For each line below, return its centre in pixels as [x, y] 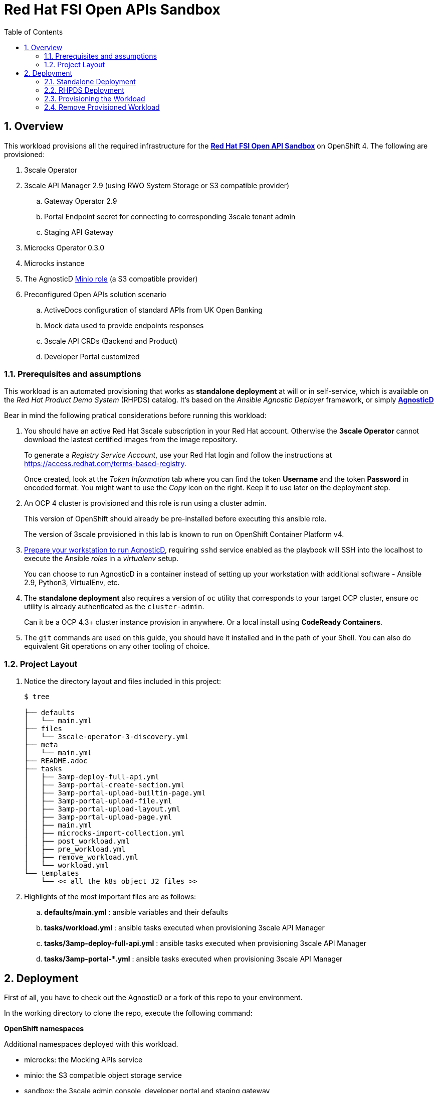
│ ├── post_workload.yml [77, 841]
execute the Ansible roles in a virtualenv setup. [101, 559]
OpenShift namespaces [44, 1028]
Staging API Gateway [79, 232]
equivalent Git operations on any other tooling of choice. [117, 646]
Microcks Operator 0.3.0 [64, 247]
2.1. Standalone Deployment [90, 81]
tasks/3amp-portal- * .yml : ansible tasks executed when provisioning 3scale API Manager [193, 959]
